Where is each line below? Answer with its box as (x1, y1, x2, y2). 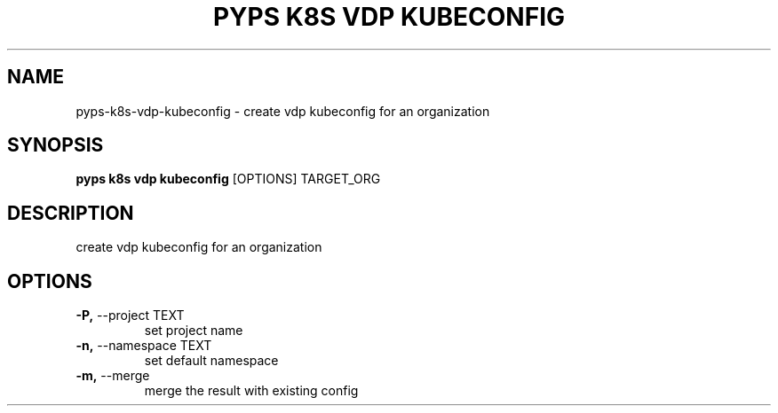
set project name (144, 323, 243, 339)
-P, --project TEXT (75, 308, 185, 323)
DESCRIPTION (7, 201, 134, 224)
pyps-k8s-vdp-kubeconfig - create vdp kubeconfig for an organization (75, 103, 490, 119)
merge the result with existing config (144, 383, 359, 399)
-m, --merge (75, 368, 150, 384)
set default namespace (144, 353, 279, 369)
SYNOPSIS (7, 134, 104, 157)
